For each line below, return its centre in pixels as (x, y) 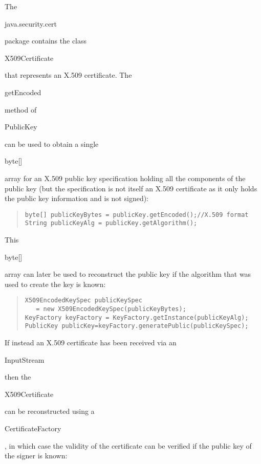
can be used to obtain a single (52, 143)
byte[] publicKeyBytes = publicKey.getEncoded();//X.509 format (137, 215)
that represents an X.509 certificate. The (68, 75)
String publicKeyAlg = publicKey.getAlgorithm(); (111, 223)
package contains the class (46, 41)
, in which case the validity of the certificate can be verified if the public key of (128, 445)
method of (21, 109)
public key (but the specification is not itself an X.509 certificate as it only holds (131, 188)
